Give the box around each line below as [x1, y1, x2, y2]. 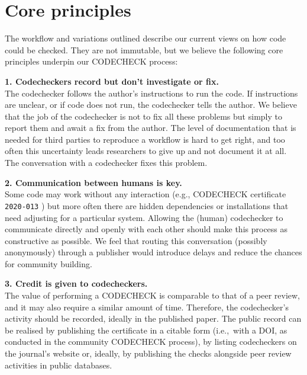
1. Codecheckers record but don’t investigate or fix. [5, 75, 219, 87]
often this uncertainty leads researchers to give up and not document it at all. [5, 145, 287, 157]
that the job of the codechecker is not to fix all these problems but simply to [5, 110, 282, 122]
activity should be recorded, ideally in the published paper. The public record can [5, 312, 302, 325]
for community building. [5, 257, 92, 270]
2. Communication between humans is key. [5, 176, 182, 188]
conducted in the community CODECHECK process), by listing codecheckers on [5, 335, 297, 348]
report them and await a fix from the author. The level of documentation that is [5, 121, 296, 134]
